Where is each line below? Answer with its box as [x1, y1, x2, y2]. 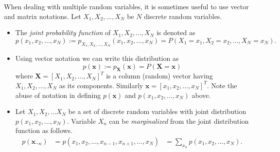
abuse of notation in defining [15, 90, 101, 100]
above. [192, 90, 211, 100]
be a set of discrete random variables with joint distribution [68, 106, 246, 116]
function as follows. [15, 125, 73, 135]
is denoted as [156, 27, 195, 38]
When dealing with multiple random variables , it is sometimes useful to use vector [4, 1, 249, 11]
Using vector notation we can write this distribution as [15, 53, 179, 63]
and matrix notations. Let [4, 11, 81, 21]
